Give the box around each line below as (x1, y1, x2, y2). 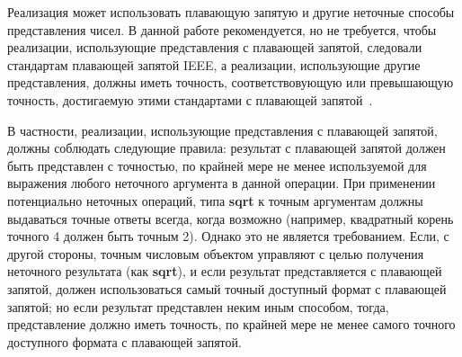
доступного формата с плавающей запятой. (7, 332, 242, 351)
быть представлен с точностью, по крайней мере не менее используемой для (7, 156, 427, 174)
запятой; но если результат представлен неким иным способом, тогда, (7, 297, 389, 316)
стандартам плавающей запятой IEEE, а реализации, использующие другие (7, 55, 421, 74)
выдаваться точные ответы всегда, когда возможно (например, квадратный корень (7, 209, 454, 228)
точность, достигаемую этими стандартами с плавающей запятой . (7, 90, 373, 109)
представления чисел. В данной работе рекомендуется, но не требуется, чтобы (7, 20, 437, 39)
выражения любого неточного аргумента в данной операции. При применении (7, 174, 436, 192)
